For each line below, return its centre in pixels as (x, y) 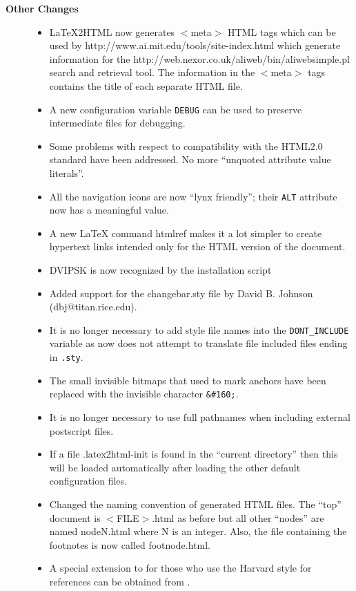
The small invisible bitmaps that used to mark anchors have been (188, 380)
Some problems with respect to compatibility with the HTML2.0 (186, 146)
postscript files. (81, 430)
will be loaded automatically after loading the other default (175, 467)
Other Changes (42, 8)
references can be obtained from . (120, 581)
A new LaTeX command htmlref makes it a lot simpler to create (186, 233)
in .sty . (66, 357)
